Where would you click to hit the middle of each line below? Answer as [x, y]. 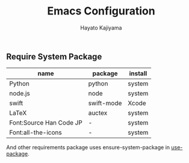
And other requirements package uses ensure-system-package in [88, 147]
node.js [20, 93]
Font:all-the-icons [36, 132]
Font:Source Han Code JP [46, 123]
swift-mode [105, 103]
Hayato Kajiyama [101, 28]
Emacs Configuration [101, 11]
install [138, 73]
